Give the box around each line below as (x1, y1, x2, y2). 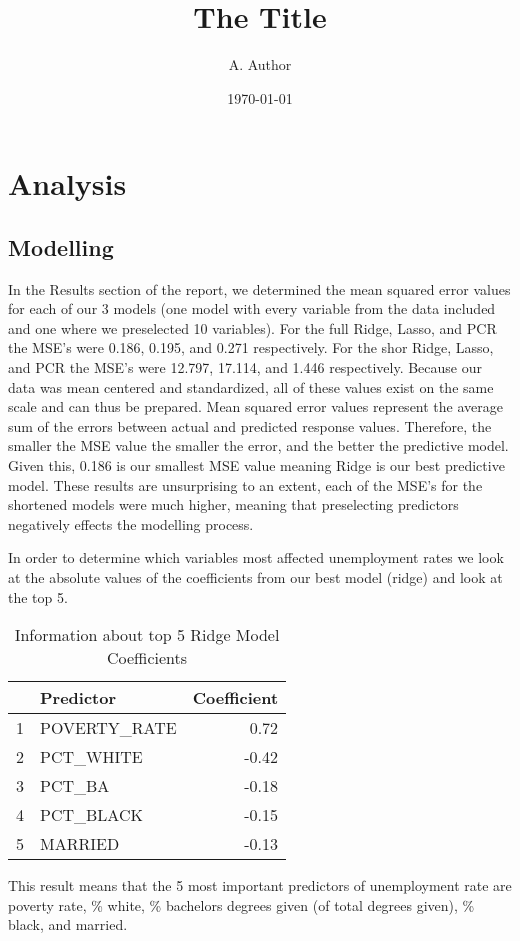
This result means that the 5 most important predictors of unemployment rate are (8, 875, 512, 896)
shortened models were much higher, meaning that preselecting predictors (8, 494, 459, 515)
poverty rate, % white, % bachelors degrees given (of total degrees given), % (8, 894, 475, 915)
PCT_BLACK (40, 803, 143, 827)
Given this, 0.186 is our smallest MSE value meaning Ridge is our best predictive (8, 455, 505, 476)
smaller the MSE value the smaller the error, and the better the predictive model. (8, 435, 509, 456)
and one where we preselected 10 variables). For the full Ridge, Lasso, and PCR (8, 317, 497, 338)
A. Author (228, 54, 292, 75)
